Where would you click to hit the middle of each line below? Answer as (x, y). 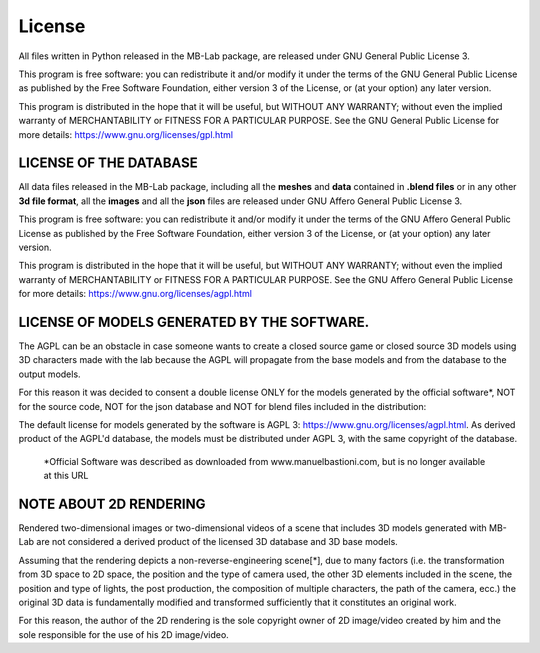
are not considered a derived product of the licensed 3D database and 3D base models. (217, 542)
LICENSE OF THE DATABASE (108, 163)
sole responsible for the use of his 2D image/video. (123, 634)
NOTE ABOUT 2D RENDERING (112, 503)
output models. (49, 374)
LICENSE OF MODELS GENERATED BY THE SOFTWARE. (194, 321)
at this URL (66, 476)
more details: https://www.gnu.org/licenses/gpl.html (126, 134)
